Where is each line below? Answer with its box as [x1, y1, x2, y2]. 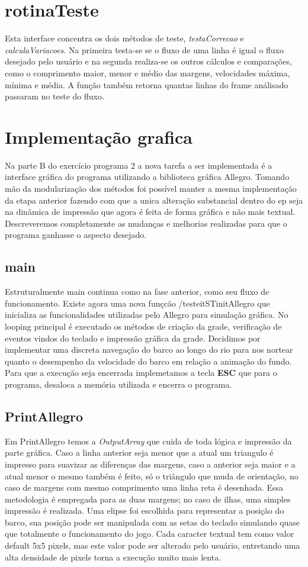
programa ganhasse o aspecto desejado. [5, 228, 147, 241]
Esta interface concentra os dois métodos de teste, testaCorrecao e [5, 32, 244, 44]
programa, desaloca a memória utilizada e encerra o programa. [5, 378, 232, 390]
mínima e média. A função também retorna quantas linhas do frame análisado [5, 78, 288, 91]
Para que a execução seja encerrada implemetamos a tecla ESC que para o [5, 366, 277, 379]
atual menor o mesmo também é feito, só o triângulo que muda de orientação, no [5, 469, 299, 482]
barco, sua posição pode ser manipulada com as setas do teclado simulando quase [5, 516, 300, 528]
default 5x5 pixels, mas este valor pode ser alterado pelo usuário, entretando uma [5, 539, 300, 552]
